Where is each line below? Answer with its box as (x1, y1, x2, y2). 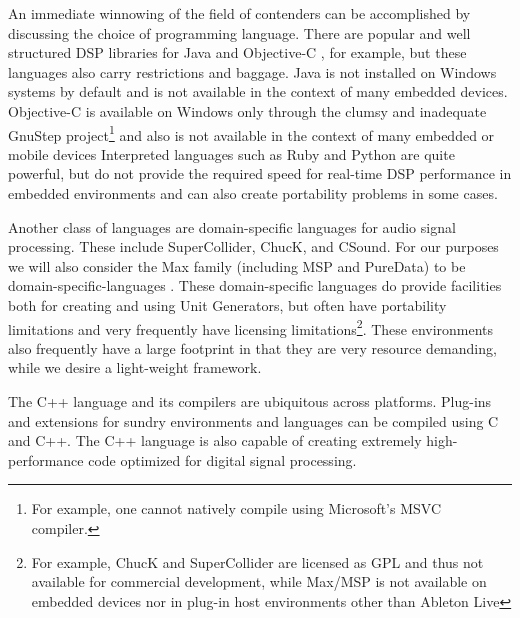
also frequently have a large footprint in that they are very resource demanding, (8, 337, 497, 358)
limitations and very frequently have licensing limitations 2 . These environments (8, 315, 494, 339)
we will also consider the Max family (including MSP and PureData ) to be (8, 255, 466, 276)
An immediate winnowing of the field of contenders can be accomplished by (8, 3, 471, 23)
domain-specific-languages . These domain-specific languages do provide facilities (8, 275, 502, 296)
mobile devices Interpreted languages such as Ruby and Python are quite (8, 143, 455, 164)
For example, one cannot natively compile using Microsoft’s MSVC (31, 498, 442, 519)
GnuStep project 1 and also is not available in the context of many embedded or (8, 121, 495, 145)
